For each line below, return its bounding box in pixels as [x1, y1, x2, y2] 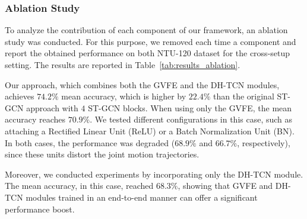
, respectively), [237, 136, 290, 149]
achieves [5, 90, 34, 102]
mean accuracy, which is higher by [61, 90, 186, 102]
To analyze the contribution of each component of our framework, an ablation [5, 24, 288, 36]
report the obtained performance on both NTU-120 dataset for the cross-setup [5, 47, 290, 59]
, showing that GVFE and [178, 179, 273, 192]
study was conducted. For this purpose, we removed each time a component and [5, 35, 296, 47]
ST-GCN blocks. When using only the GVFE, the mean [88, 101, 292, 114]
